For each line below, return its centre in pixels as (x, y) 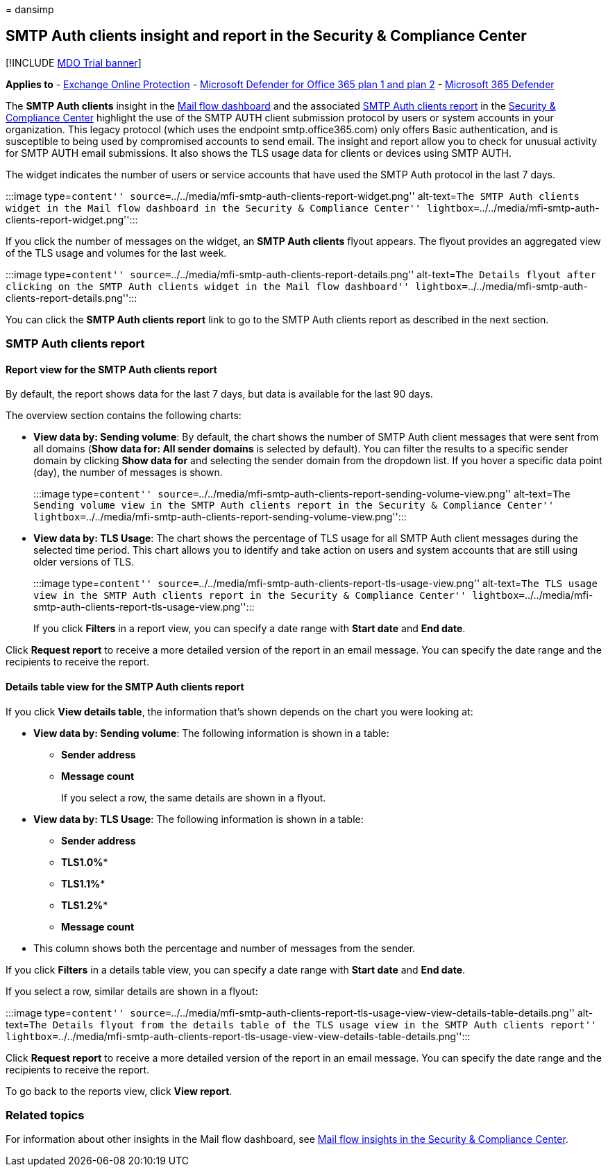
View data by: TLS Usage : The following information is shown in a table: (199, 819)
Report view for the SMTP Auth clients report (111, 369)
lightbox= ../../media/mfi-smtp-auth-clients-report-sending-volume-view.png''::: (220, 517)
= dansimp (30, 9)
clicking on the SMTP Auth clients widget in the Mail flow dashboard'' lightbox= (237, 286)
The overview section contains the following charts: (124, 416)
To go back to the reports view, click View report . (119, 1091)
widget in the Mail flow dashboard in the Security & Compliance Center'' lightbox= (243, 208)
